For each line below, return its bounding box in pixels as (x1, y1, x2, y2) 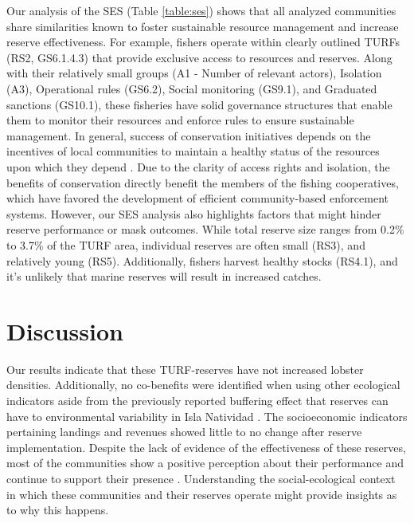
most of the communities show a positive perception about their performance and (6, 454, 404, 471)
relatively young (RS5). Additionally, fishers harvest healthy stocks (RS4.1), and (6, 252, 398, 269)
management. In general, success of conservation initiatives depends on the (6, 127, 371, 144)
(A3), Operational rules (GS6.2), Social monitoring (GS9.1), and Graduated (6, 80, 377, 96)
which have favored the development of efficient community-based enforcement (6, 190, 389, 206)
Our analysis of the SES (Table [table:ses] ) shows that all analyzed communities (6, 2, 396, 18)
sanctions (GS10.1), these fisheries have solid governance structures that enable (6, 96, 393, 112)
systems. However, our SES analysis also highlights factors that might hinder (6, 205, 381, 222)
